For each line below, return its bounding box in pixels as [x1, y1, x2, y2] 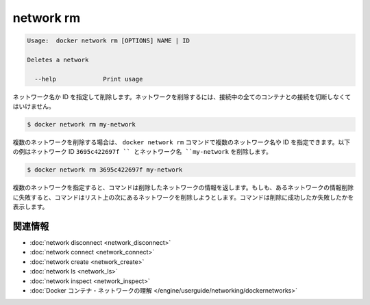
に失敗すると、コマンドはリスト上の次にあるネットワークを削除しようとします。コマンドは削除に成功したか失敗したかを [12, 193, 354, 201]
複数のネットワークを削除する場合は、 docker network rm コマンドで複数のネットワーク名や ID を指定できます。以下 [12, 138, 351, 146]
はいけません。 [12, 103, 55, 111]
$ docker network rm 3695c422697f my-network [27, 166, 183, 174]
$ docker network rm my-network [27, 120, 136, 129]
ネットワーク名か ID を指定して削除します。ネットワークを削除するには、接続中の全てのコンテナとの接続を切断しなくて [12, 92, 351, 101]
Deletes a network [27, 55, 89, 64]
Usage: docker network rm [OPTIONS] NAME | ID [27, 37, 190, 44]
